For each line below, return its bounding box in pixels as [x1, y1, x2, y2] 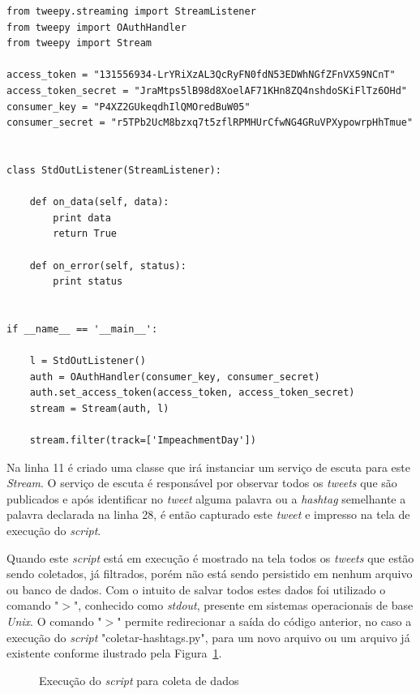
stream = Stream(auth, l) [29, 402, 169, 414]
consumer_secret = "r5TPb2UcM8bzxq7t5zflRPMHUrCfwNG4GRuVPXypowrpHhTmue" [6, 117, 414, 129]
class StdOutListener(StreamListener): [6, 164, 221, 176]
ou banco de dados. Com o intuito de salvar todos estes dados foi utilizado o [6, 580, 386, 598]
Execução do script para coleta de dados [39, 671, 239, 688]
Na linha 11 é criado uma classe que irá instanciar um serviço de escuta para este [6, 458, 410, 475]
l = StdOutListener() [29, 355, 146, 367]
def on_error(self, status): [29, 259, 186, 272]
